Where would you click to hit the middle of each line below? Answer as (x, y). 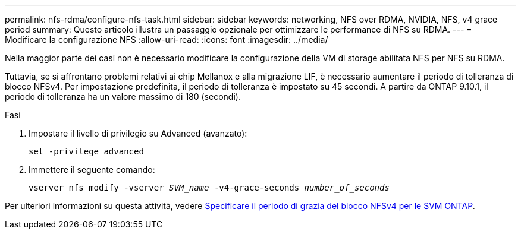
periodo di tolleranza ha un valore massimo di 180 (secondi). (123, 97)
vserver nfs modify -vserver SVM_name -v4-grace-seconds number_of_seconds (209, 188)
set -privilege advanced (86, 151)
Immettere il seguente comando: (92, 170)
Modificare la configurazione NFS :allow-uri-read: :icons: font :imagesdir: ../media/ (167, 39)
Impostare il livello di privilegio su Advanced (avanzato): (138, 133)
